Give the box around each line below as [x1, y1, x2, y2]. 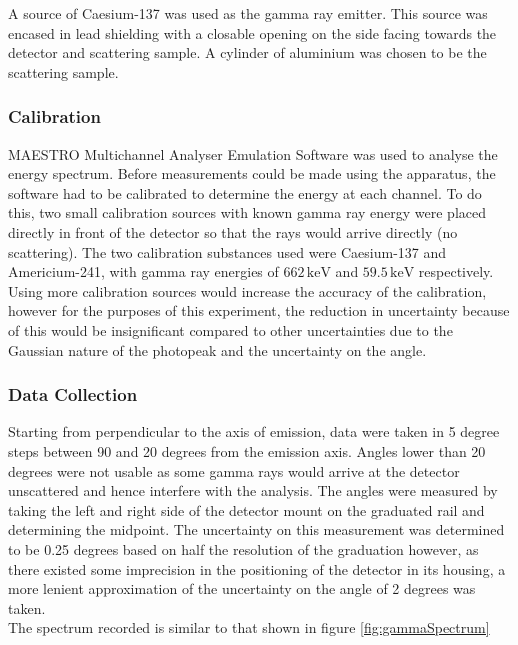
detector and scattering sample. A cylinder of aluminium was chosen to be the [8, 42, 487, 63]
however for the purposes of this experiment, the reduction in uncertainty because [8, 300, 510, 321]
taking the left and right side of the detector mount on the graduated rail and [8, 499, 485, 520]
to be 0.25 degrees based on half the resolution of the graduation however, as [8, 538, 479, 559]
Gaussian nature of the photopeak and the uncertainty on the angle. [8, 339, 427, 360]
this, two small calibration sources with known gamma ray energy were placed [8, 202, 487, 223]
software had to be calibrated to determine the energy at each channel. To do [8, 182, 482, 203]
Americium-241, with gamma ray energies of [8, 261, 279, 282]
